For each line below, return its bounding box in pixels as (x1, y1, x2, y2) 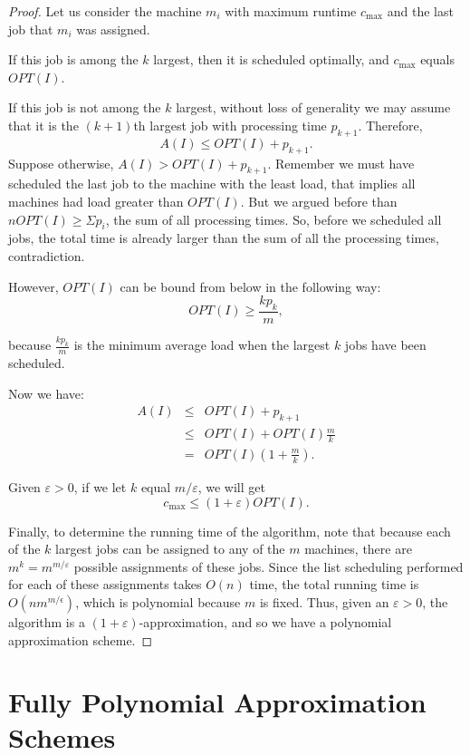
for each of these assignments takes (8, 575, 202, 594)
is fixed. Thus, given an (259, 592, 389, 611)
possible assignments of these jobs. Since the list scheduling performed (73, 557, 464, 576)
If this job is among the (8, 50, 139, 69)
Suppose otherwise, (8, 153, 114, 172)
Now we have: (8, 383, 84, 402)
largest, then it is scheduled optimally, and (153, 50, 389, 69)
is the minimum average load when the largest (73, 335, 331, 354)
